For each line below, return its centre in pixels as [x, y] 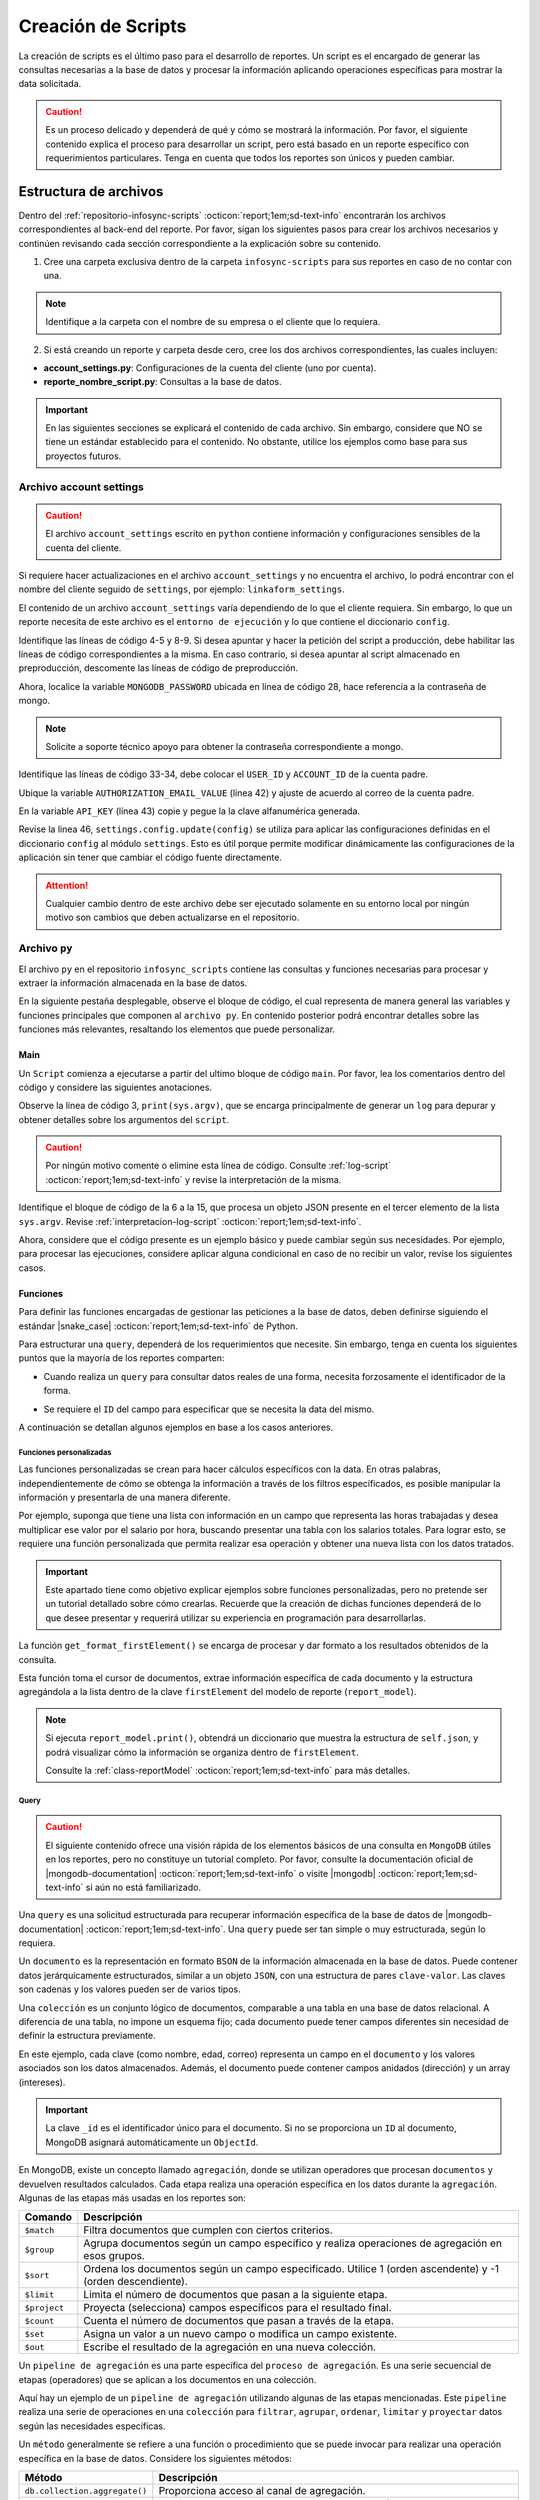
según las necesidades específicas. [92, 2426]
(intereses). [42, 2082]
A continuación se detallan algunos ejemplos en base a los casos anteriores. [176, 1427]
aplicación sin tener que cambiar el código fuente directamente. [150, 857]
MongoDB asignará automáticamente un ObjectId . [152, 2142]
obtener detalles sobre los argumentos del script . [124, 1119]
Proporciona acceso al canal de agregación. [262, 2491]
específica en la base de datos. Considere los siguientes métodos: [155, 2458]
